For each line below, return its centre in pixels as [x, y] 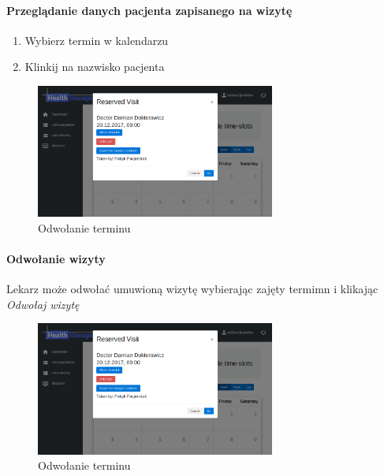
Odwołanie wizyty [56, 259]
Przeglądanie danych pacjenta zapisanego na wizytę [149, 10]
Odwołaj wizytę [43, 304]
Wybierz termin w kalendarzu [97, 40]
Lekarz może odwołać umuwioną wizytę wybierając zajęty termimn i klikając [192, 289]
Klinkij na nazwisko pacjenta [95, 67]
